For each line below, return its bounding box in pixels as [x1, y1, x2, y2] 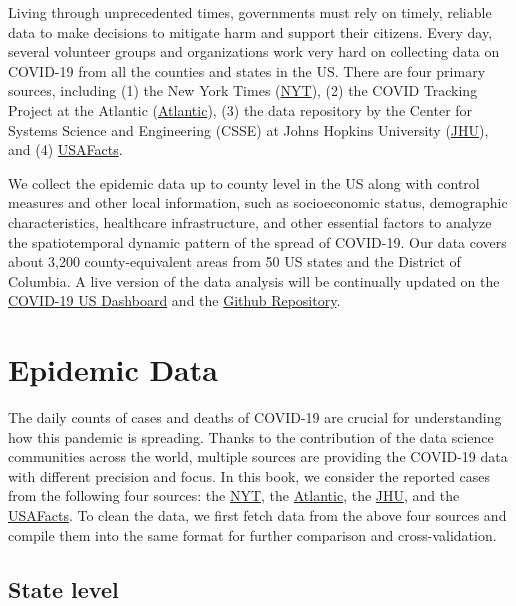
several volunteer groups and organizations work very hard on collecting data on [8, 41, 500, 62]
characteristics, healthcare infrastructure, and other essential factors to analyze [8, 211, 492, 232]
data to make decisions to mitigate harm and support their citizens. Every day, [8, 21, 493, 42]
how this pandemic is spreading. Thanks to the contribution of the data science [8, 426, 494, 447]
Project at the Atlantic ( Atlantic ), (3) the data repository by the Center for [8, 99, 473, 120]
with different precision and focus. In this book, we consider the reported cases [8, 465, 491, 486]
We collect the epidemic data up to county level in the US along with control [8, 172, 480, 193]
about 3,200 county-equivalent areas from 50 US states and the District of [8, 251, 461, 272]
